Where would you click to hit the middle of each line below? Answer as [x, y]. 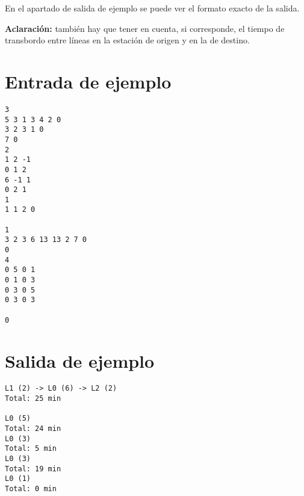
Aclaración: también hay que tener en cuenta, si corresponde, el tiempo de [145, 28]
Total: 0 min [31, 489]
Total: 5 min [31, 449]
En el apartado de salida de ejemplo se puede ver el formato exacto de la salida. [152, 8]
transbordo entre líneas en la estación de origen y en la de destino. [127, 40]
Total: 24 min [33, 429]
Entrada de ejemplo [88, 81]
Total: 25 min [33, 399]
